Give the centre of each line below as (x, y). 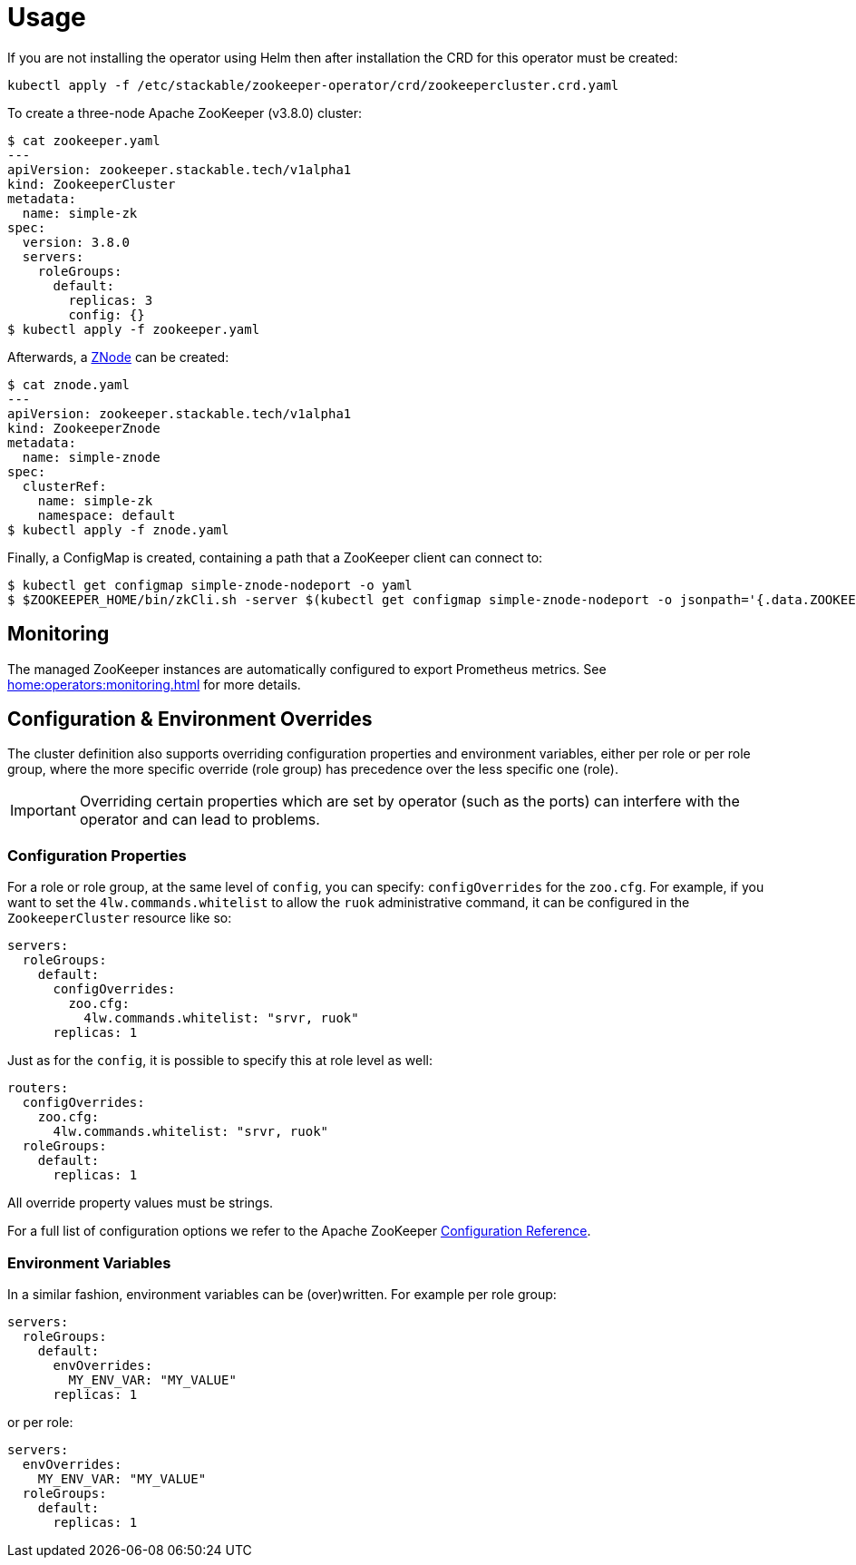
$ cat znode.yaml (68, 384)
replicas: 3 (111, 300)
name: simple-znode (91, 457)
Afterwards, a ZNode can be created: (118, 357)
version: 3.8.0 (76, 242)
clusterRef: (64, 486)
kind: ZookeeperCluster (92, 184)
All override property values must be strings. (141, 1203)
